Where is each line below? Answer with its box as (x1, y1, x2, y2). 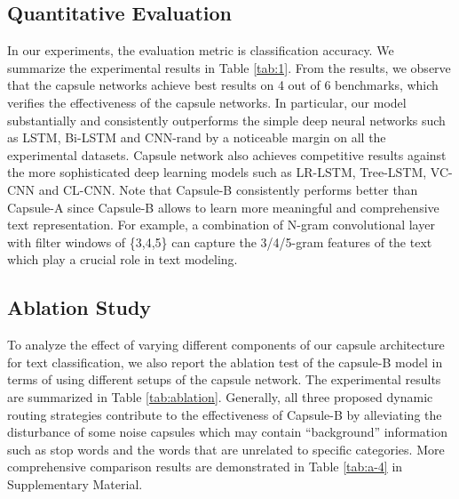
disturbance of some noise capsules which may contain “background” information (7, 423, 447, 441)
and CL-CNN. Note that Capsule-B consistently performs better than (38, 180, 418, 198)
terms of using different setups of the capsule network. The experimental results (7, 370, 441, 389)
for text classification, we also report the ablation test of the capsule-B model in (7, 352, 443, 371)
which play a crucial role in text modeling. (7, 250, 238, 269)
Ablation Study (7, 294, 152, 321)
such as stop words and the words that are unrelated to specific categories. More (7, 439, 445, 458)
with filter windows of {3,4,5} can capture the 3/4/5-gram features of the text (7, 232, 432, 251)
